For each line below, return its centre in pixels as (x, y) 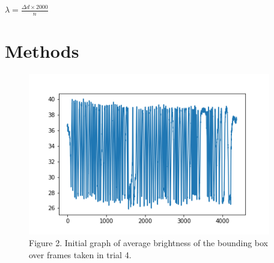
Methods (42, 51)
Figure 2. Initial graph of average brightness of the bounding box (149, 243)
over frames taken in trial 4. (80, 254)
